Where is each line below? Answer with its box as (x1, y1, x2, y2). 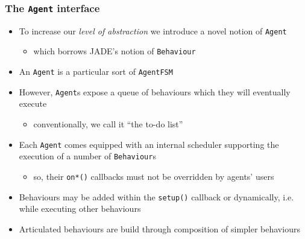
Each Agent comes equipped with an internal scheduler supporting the (19, 138, 279, 150)
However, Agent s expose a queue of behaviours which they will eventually (19, 85, 291, 98)
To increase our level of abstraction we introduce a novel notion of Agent (19, 24, 287, 37)
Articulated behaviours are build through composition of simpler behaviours (19, 222, 300, 235)
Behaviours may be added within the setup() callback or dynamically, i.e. (19, 190, 294, 203)
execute (19, 97, 47, 110)
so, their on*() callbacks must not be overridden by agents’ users (33, 170, 274, 182)
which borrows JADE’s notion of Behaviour (33, 45, 196, 57)
